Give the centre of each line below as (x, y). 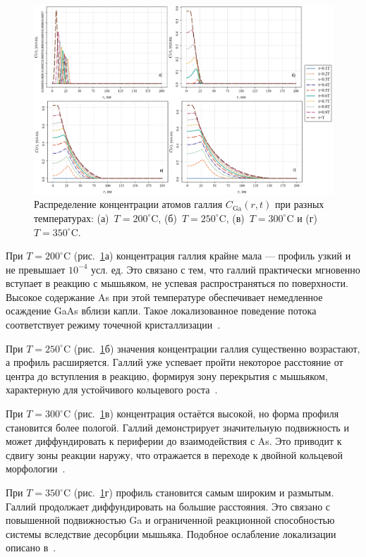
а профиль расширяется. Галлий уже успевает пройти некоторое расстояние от (175, 362)
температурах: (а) (72, 218)
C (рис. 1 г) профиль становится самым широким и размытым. (199, 492)
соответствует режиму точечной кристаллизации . (113, 325)
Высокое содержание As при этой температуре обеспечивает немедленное (164, 296)
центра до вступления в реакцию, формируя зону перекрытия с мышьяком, (167, 375)
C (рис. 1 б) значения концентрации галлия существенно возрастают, (212, 348)
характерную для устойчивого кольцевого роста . (112, 390)
